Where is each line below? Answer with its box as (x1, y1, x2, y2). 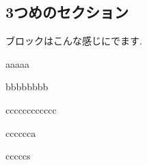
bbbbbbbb (5, 79, 49, 94)
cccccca (5, 125, 36, 140)
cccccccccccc (5, 102, 57, 116)
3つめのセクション (5, 1, 129, 23)
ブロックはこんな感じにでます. (5, 34, 142, 48)
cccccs (5, 149, 31, 163)
